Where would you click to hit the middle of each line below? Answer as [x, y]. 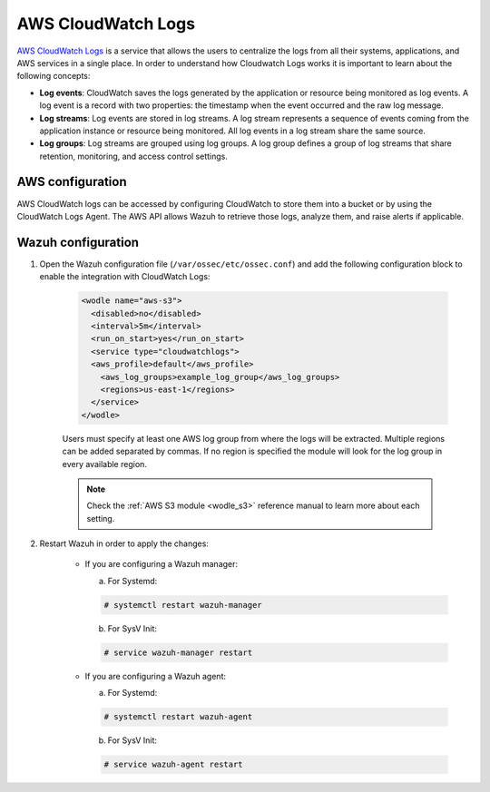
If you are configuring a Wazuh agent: [156, 676]
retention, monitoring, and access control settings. [134, 156]
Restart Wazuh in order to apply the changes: [124, 543]
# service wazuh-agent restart [174, 765]
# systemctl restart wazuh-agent [178, 717]
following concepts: [54, 76]
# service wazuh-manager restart [178, 652]
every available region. [104, 464]
